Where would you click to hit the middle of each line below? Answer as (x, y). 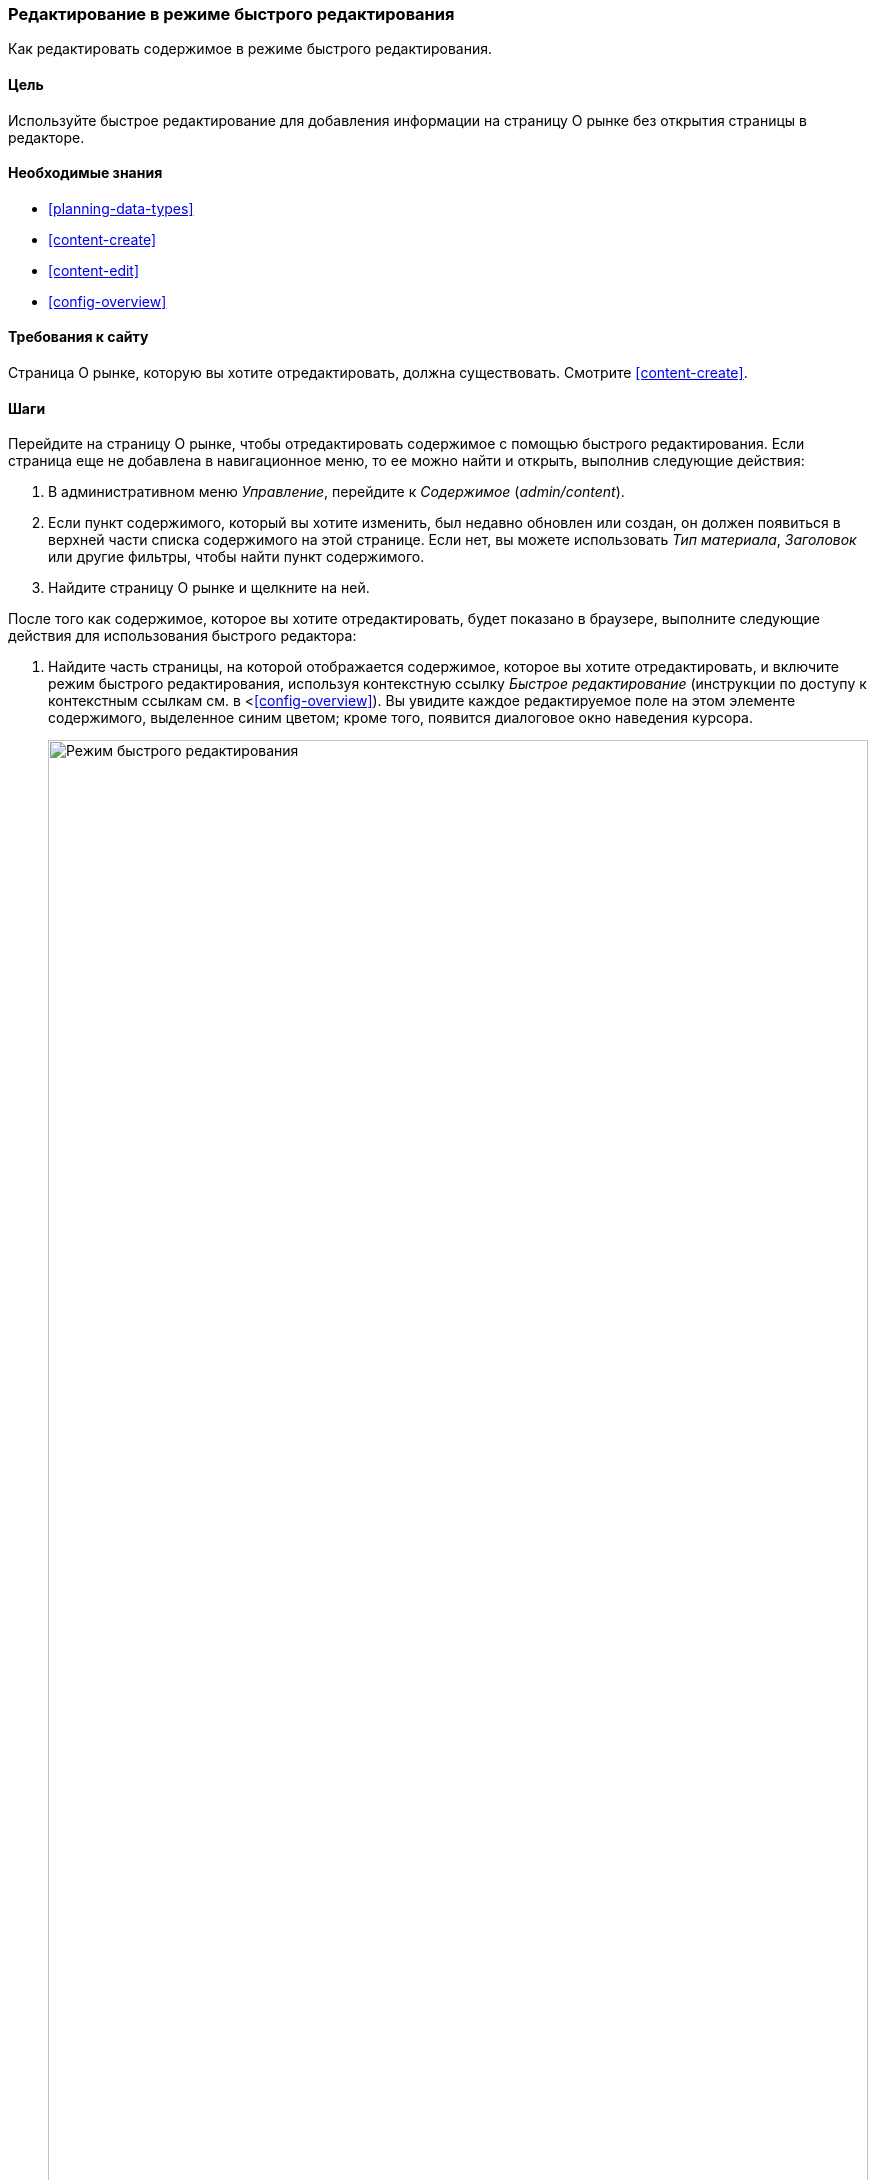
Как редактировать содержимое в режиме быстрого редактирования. (250, 49)
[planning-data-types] (121, 208)
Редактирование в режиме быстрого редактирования (231, 14)
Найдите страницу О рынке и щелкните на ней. (209, 588)
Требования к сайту (78, 337)
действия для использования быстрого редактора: (182, 636)
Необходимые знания (85, 173)
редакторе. (46, 137)
